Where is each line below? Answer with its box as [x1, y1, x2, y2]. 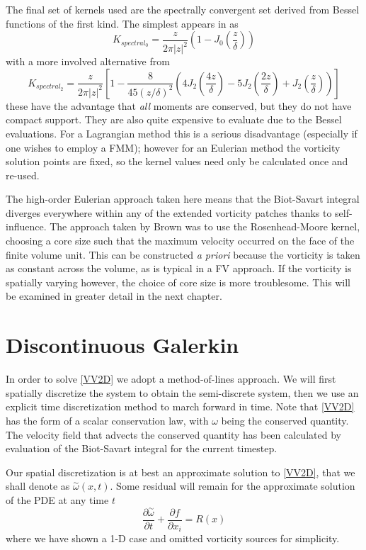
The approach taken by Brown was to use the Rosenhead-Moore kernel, [50, 219, 360, 234]
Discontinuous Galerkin [6, 330, 239, 359]
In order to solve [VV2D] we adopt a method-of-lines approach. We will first [6, 371, 336, 386]
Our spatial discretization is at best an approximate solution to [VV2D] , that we [6, 464, 355, 479]
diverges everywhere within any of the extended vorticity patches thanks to [6, 205, 332, 220]
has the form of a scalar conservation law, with [6, 412, 209, 427]
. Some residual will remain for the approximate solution [110, 478, 355, 493]
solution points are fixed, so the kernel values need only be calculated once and [6, 154, 348, 169]
